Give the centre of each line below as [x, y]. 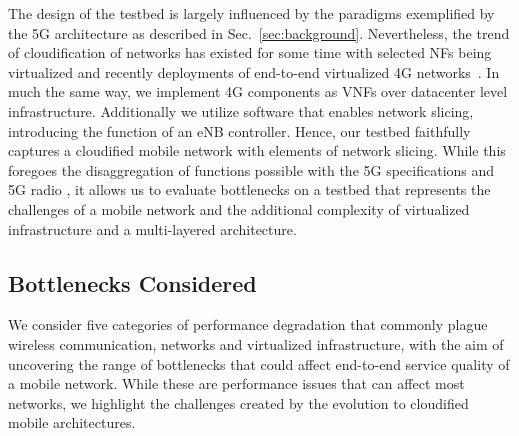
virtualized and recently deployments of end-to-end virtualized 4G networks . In [254, 71]
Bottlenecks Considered [132, 282]
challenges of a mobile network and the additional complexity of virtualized [239, 208]
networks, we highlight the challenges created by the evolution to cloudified [238, 402]
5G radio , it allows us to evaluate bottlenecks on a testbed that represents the [249, 189]
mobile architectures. [72, 422]
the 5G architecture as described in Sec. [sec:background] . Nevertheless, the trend [259, 32]
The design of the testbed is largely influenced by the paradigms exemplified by [251, 13]
